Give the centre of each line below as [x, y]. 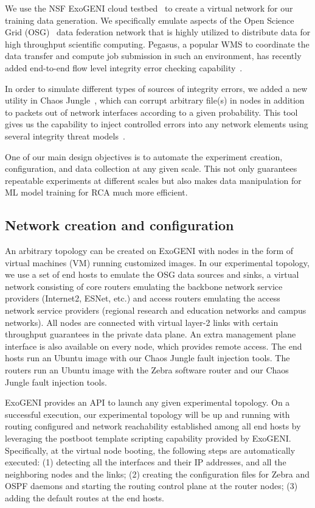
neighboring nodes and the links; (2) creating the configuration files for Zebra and [157, 474]
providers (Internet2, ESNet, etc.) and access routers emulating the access [143, 298]
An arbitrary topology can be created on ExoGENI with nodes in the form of [149, 251]
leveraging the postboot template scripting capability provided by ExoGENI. [148, 438]
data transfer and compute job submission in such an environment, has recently [153, 56]
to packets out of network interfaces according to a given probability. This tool [151, 112]
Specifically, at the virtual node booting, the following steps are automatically [150, 450]
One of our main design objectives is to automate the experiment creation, [144, 156]
